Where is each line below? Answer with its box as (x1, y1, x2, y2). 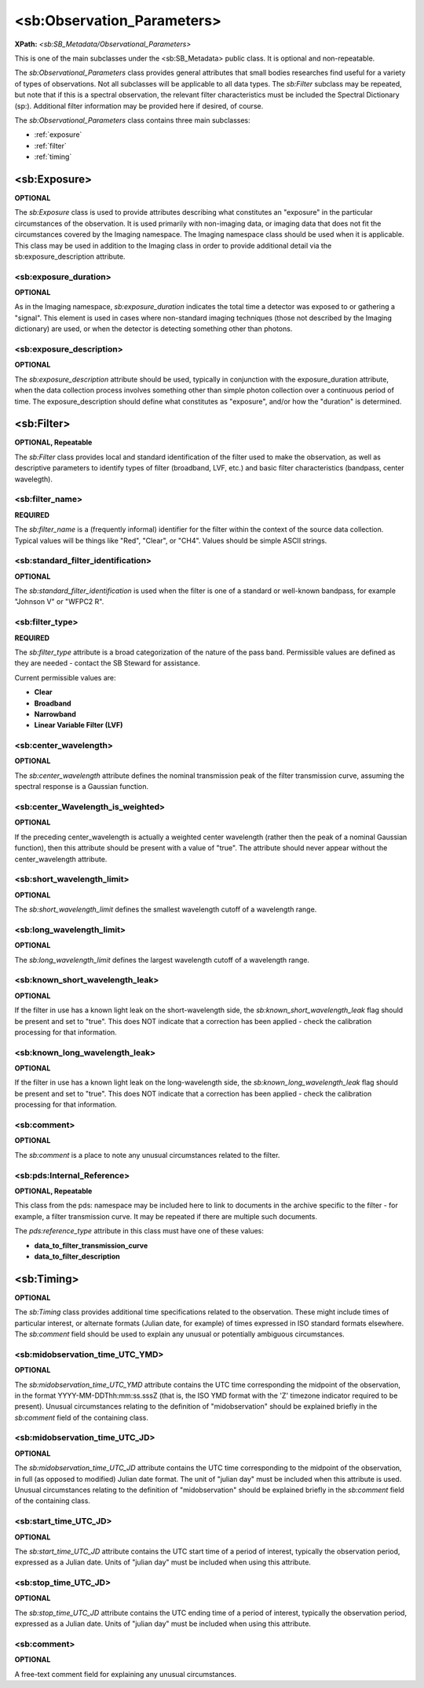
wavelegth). (14, 474, 53, 484)
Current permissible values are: (14, 673, 117, 682)
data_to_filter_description (34, 1251, 121, 1261)
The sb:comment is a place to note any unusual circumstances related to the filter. (14, 1150, 280, 1159)
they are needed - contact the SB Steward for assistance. (14, 658, 200, 668)
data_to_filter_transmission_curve (34, 1240, 148, 1250)
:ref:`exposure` (34, 130, 82, 139)
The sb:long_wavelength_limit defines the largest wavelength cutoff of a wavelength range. (14, 955, 310, 964)
